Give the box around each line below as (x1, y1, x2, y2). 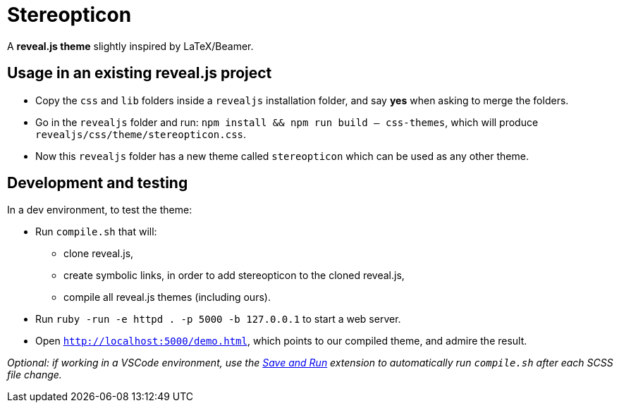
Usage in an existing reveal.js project (7, 64, 272, 82)
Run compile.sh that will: (35, 225, 157, 238)
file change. (7, 369, 62, 381)
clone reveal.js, (63, 247, 134, 260)
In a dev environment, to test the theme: (7, 204, 192, 216)
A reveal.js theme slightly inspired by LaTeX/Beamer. (7, 39, 254, 52)
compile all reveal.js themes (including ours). (63, 291, 271, 304)
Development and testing (7, 174, 188, 192)
